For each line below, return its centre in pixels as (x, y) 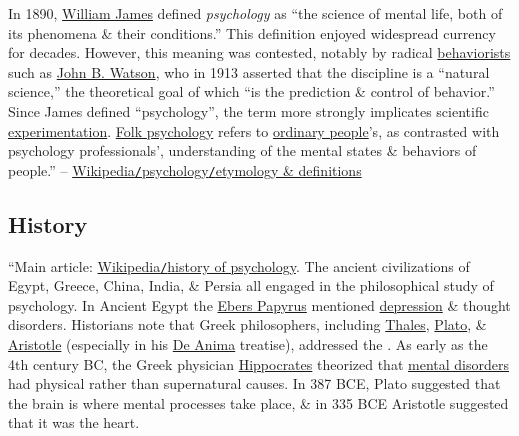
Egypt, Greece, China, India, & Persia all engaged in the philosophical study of (251, 285)
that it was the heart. (74, 422)
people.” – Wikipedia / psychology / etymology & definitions (185, 169)
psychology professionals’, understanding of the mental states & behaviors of (242, 150)
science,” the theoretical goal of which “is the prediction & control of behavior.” (251, 91)
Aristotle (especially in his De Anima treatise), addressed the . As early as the (248, 344)
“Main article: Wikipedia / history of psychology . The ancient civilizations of (239, 265)
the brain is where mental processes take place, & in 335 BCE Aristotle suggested (258, 402)
